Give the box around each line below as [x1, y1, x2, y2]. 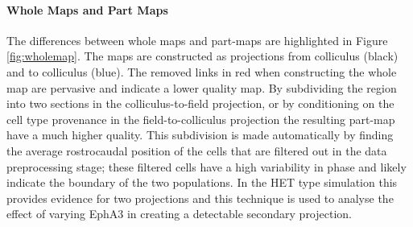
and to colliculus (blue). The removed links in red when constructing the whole [6, 63, 397, 80]
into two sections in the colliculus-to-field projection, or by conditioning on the [6, 95, 394, 112]
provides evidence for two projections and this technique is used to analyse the [6, 189, 394, 206]
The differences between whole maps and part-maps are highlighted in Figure [6, 31, 388, 48]
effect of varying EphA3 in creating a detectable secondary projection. [6, 205, 352, 222]
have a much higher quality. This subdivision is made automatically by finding [6, 126, 394, 143]
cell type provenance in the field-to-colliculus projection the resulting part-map [6, 110, 395, 127]
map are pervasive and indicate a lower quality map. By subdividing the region [6, 79, 397, 96]
